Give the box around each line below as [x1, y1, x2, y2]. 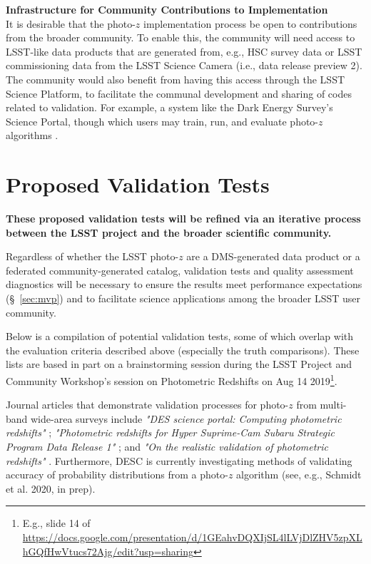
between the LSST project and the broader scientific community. [6, 225, 332, 240]
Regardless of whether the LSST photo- [6, 249, 179, 264]
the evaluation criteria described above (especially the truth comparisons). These [6, 342, 360, 357]
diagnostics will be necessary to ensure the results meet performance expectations [6, 277, 362, 292]
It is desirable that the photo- [6, 16, 136, 31]
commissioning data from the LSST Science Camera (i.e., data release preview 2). [6, 58, 362, 73]
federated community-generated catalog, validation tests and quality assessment [6, 262, 354, 277]
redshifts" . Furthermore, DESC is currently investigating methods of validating [6, 453, 352, 468]
